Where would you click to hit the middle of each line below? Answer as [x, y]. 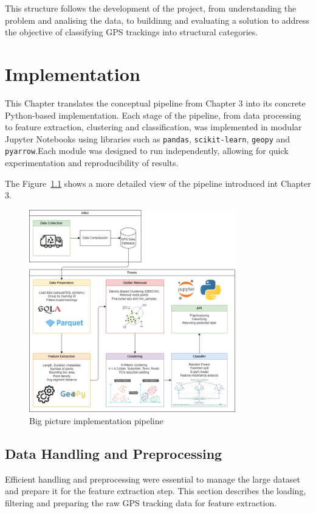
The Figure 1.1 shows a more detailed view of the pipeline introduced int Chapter [158, 183]
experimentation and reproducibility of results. [92, 162]
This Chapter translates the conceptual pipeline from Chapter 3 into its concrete [155, 103]
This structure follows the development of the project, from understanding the [151, 8]
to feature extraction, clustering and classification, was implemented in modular [153, 127]
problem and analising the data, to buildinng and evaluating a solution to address [157, 20]
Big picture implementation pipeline [96, 420]
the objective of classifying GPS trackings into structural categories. [132, 32]
